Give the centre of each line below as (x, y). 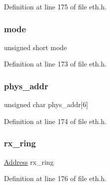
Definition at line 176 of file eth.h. (55, 178)
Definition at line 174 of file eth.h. (55, 121)
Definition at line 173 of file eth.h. (55, 64)
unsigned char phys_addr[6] (46, 104)
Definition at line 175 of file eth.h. (55, 6)
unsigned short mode (36, 47)
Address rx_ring (29, 161)
